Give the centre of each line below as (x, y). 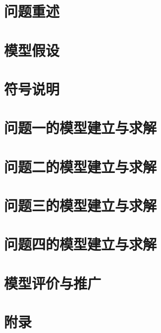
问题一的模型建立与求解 (80, 128)
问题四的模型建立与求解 (80, 244)
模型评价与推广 (53, 283)
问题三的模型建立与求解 (80, 205)
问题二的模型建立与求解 (80, 166)
